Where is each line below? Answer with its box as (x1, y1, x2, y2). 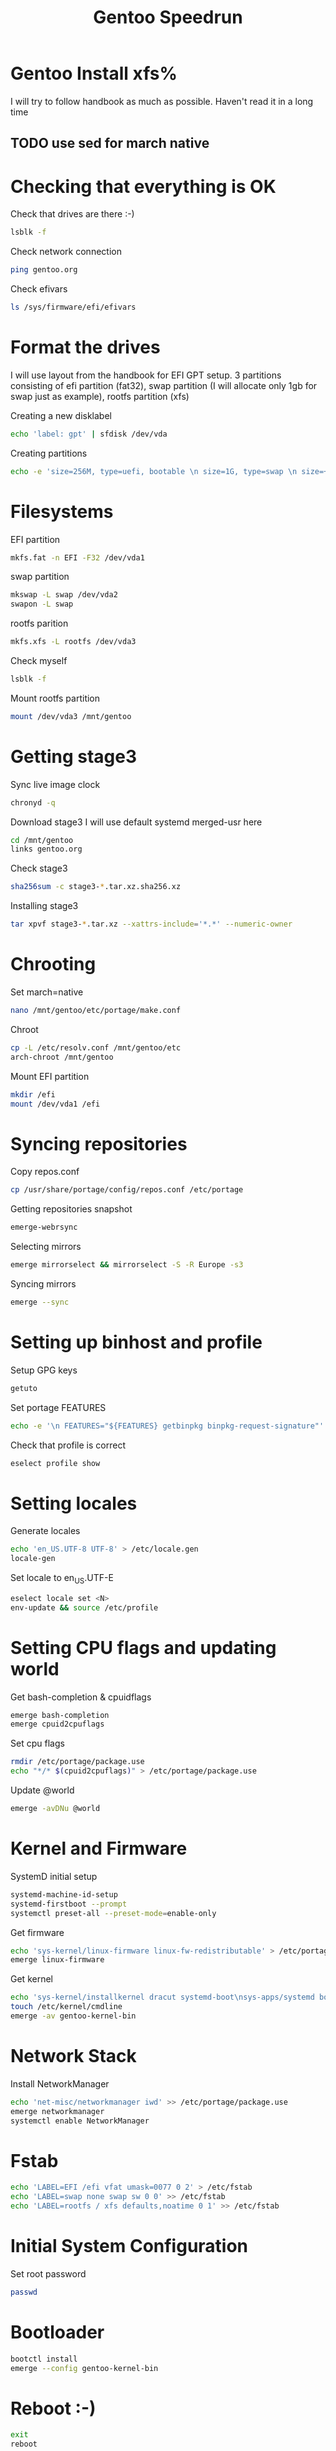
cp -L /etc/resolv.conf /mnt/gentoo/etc (10, 1042, 182, 1053)
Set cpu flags (10, 1737, 65, 1750)
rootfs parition (10, 617, 69, 630)
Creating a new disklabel (10, 409, 112, 421)
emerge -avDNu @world (10, 1804, 101, 1814)
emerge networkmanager (10, 2106, 105, 2116)
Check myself (10, 655, 68, 667)
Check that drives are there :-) (10, 208, 135, 220)
